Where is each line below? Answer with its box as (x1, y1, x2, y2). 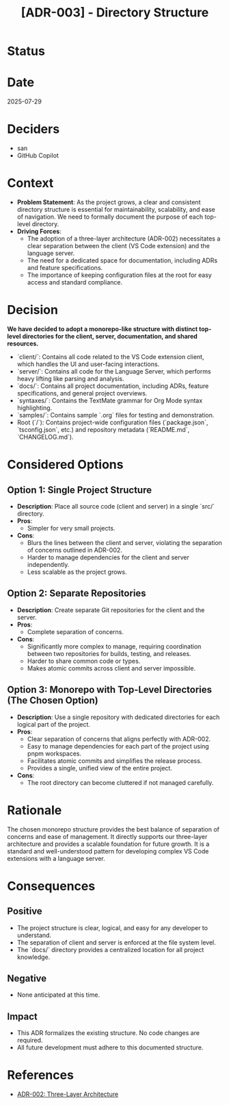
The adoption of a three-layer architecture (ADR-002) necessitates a (27, 234, 221, 243)
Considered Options (7, 457, 124, 472)
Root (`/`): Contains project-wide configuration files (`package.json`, (16, 418, 208, 426)
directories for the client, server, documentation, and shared (22, 332, 198, 340)
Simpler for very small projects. (27, 524, 116, 532)
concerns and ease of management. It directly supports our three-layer (7, 832, 208, 840)
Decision (7, 302, 58, 318)
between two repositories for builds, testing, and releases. (27, 649, 191, 657)
